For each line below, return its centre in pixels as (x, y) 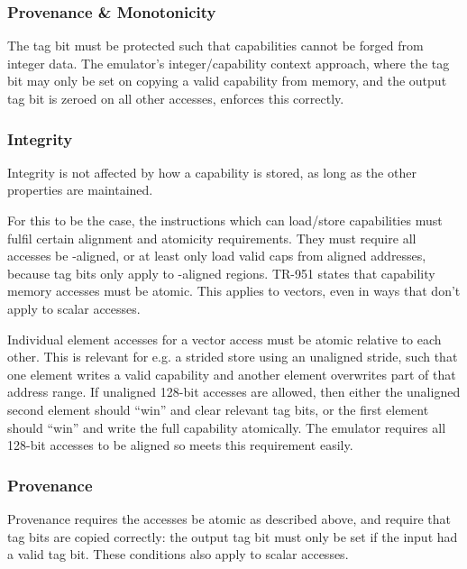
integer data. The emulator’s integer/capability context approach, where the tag (229, 63)
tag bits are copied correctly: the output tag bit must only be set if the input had (233, 536)
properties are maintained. (80, 190)
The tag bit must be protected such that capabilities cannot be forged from (215, 46)
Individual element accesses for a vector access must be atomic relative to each (224, 339)
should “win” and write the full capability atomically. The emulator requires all (227, 427)
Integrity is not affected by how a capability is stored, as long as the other (212, 172)
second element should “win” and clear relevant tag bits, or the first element (218, 409)
